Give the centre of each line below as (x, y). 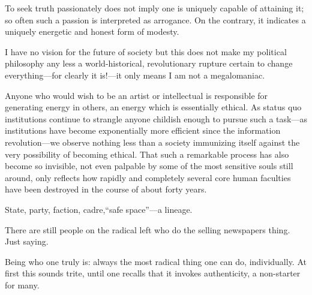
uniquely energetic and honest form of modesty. (92, 31)
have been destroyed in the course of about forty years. (106, 189)
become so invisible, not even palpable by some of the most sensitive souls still (149, 166)
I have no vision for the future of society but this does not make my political (146, 51)
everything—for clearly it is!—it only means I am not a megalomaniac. (135, 75)
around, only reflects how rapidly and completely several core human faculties (148, 177)
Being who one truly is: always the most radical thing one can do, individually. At (156, 261)
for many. (22, 285)
